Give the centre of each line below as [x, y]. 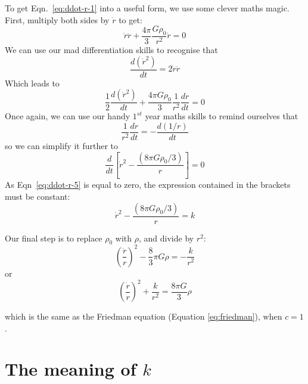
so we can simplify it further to [62, 145]
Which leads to [32, 83]
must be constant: [38, 196]
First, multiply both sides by [57, 19]
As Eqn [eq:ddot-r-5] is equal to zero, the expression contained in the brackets [148, 185]
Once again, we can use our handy [68, 116]
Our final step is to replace [54, 238]
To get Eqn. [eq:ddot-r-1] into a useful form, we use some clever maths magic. [147, 8]
